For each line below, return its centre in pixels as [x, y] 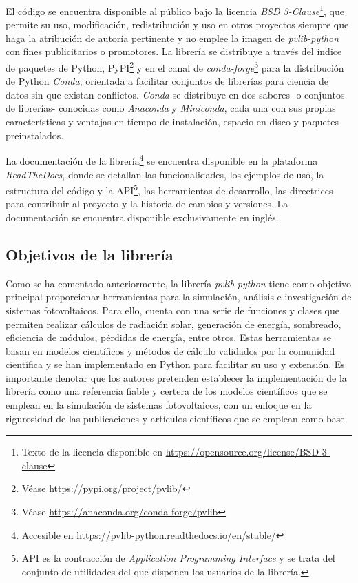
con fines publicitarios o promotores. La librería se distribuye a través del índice [174, 51]
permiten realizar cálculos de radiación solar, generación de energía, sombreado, [173, 324]
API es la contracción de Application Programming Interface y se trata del [178, 558]
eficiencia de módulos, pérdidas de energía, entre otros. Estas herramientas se [169, 337]
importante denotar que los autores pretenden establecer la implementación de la [176, 377]
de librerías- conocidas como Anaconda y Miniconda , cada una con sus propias [171, 108]
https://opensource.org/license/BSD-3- [248, 452]
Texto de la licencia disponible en [92, 452]
